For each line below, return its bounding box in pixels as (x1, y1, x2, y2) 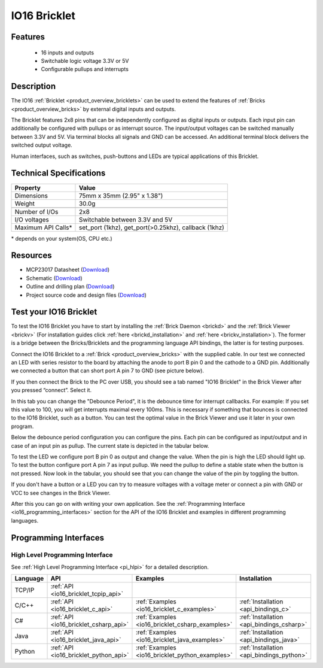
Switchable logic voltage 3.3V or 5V (41, 57, 129, 64)
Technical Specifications (11, 168, 106, 178)
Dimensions (14, 192, 48, 200)
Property (14, 183, 41, 192)
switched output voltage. (11, 141, 73, 149)
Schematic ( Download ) (26, 274, 83, 281)
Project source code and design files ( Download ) (26, 291, 147, 299)
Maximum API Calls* (14, 223, 72, 232)
